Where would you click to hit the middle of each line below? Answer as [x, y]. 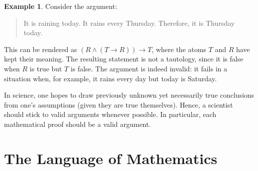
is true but [46, 68]
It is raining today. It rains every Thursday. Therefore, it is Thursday [129, 23]
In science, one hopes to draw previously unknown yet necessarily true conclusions [129, 95]
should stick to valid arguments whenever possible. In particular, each [110, 114]
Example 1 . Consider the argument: [61, 6]
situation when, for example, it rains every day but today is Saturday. [110, 78]
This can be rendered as [41, 49]
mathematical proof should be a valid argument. [78, 124]
